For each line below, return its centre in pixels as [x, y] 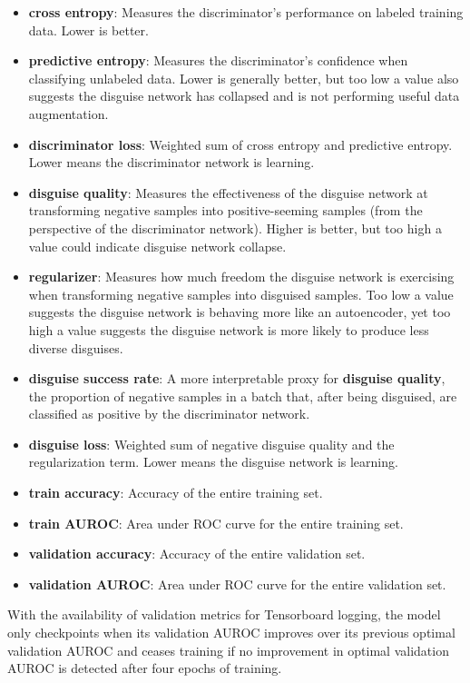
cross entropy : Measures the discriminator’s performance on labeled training [246, 12]
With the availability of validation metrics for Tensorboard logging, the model [224, 614]
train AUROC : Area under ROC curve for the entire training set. [216, 523]
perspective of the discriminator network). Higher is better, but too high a [235, 228]
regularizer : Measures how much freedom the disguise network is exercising [241, 277]
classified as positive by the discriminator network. [169, 414]
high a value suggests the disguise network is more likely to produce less [229, 329]
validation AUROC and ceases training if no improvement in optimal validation [228, 650]
